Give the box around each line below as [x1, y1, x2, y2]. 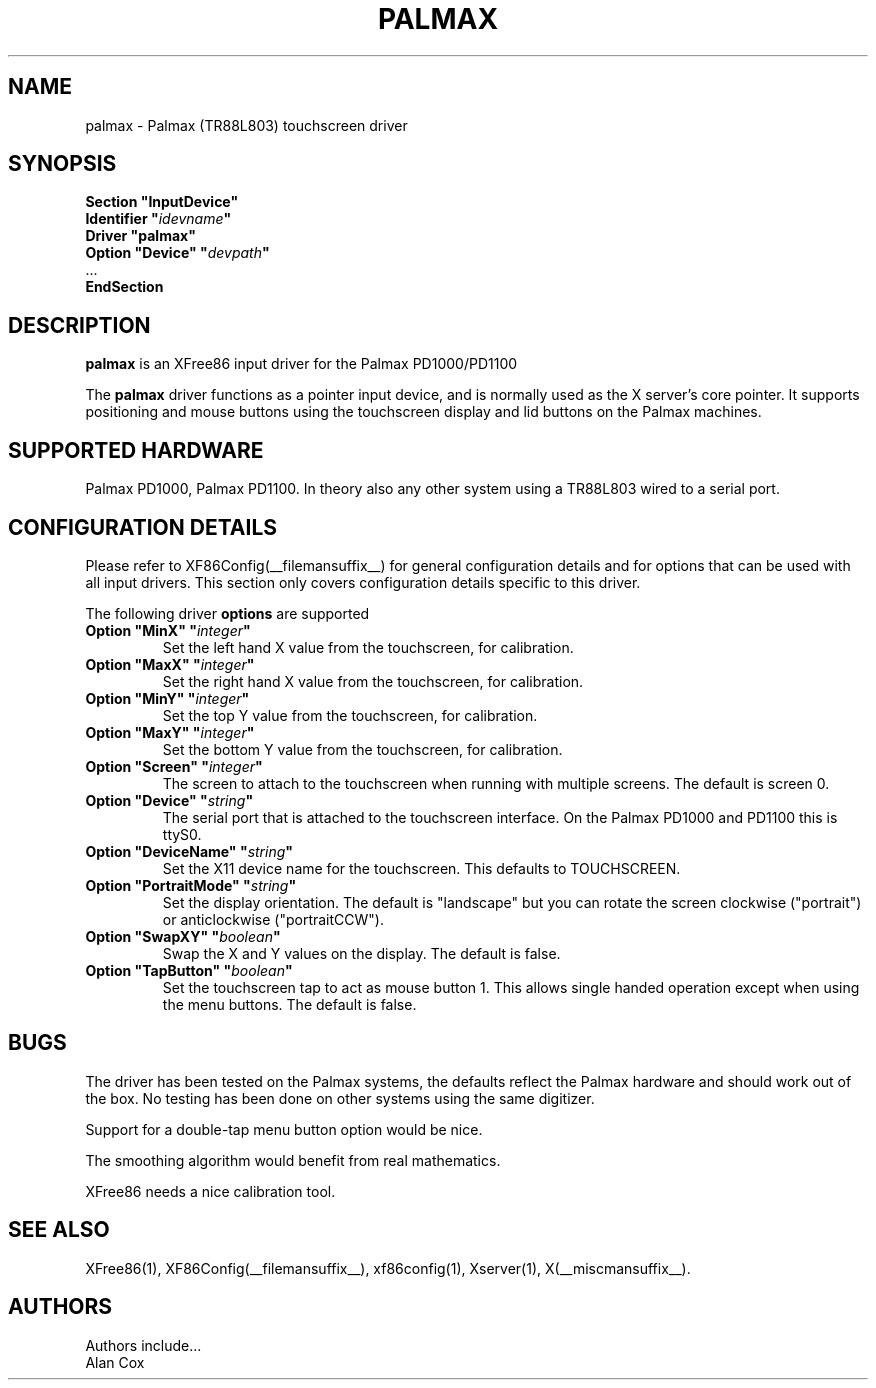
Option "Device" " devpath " [85, 244, 270, 262]
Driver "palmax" [85, 227, 196, 245]
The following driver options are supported [85, 604, 370, 622]
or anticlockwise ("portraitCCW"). [162, 910, 384, 928]
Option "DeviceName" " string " [85, 842, 294, 860]
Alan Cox [85, 1353, 145, 1371]
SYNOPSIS [8, 151, 117, 177]
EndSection [85, 278, 164, 296]
